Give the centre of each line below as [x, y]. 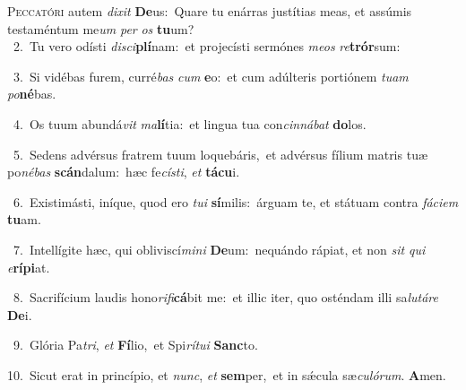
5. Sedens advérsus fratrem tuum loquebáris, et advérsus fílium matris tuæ [220, 154]
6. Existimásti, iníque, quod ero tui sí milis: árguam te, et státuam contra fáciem [236, 201]
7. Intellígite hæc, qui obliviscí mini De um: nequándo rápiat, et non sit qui [219, 249]
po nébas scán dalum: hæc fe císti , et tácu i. [124, 172]
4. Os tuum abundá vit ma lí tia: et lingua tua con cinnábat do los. [190, 123]
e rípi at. [29, 267]
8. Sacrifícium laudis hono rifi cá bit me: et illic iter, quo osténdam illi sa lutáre [225, 297]
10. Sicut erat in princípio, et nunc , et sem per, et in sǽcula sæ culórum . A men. [227, 374]
